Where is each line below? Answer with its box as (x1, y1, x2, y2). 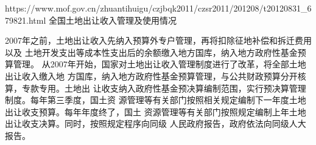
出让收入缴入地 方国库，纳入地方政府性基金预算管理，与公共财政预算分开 (5, 69, 298, 82)
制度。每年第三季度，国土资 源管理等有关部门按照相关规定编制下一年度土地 (5, 93, 306, 106)
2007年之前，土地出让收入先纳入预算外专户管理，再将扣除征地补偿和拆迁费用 (5, 34, 312, 47)
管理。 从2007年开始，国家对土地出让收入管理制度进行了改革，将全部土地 (13, 58, 306, 70)
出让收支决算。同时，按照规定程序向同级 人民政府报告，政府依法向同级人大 (5, 117, 306, 130)
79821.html (5, 13, 46, 26)
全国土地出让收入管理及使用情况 (48, 13, 177, 26)
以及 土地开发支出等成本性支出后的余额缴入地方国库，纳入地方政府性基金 (5, 46, 298, 58)
